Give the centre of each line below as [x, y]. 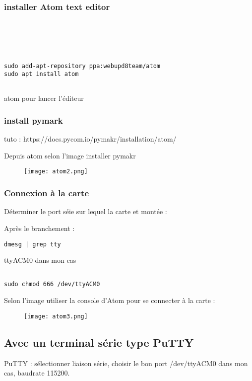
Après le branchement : [39, 228]
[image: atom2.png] [56, 172]
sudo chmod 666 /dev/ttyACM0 [52, 284]
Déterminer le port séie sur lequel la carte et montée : [86, 211]
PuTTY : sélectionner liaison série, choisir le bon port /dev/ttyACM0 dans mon [126, 363]
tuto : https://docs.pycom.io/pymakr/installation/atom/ [90, 139]
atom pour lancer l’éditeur [44, 98]
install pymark [33, 120]
